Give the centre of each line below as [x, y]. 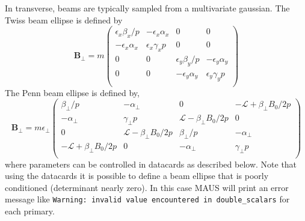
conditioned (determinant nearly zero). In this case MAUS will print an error [147, 187]
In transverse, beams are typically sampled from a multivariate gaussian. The [147, 8]
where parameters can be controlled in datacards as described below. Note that [151, 164]
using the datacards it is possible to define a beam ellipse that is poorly [137, 176]
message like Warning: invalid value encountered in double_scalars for [147, 199]
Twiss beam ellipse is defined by [64, 20]
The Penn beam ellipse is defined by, [72, 92]
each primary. [30, 211]
